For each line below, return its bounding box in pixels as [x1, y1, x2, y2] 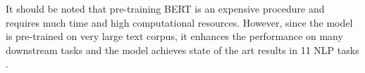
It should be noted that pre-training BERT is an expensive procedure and [6, 1, 325, 15]
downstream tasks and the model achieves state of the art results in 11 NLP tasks [6, 42, 359, 57]
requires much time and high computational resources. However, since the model [6, 15, 353, 29]
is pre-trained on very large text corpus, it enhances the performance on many [6, 29, 343, 44]
